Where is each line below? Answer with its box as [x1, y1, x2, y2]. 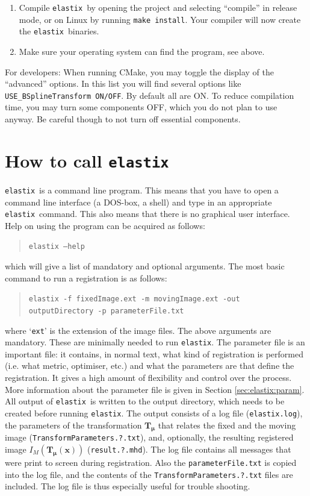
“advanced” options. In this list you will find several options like [5, 77, 241, 90]
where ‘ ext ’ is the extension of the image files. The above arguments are [5, 324, 271, 336]
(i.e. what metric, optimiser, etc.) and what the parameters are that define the [5, 359, 294, 372]
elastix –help [28, 242, 85, 251]
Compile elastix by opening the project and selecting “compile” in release [19, 1, 297, 13]
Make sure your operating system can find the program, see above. [19, 45, 265, 57]
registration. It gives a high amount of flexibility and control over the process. [5, 371, 292, 383]
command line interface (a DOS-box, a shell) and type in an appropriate [5, 195, 272, 208]
